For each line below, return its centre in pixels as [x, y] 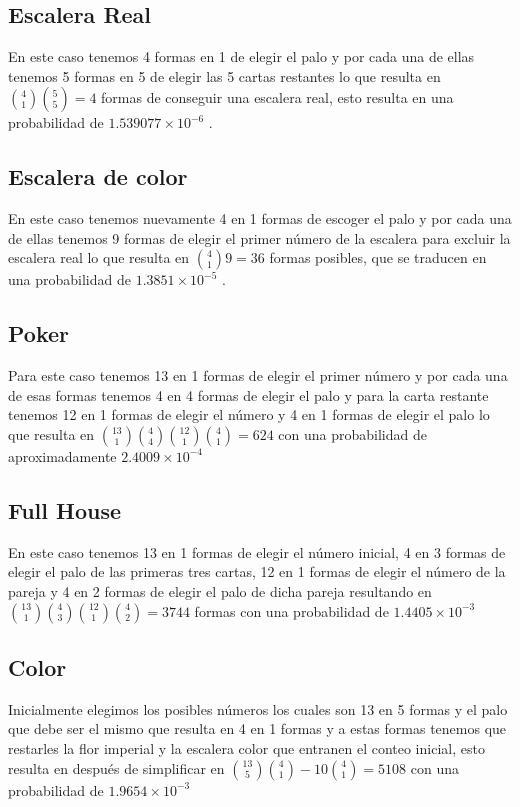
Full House [65, 509]
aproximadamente [62, 455]
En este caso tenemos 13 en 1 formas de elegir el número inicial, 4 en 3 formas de [257, 551]
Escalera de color [98, 176]
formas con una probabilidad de [291, 610]
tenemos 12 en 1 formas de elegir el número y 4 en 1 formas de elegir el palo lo [249, 414]
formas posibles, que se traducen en [378, 257]
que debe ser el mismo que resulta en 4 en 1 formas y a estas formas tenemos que [257, 728]
